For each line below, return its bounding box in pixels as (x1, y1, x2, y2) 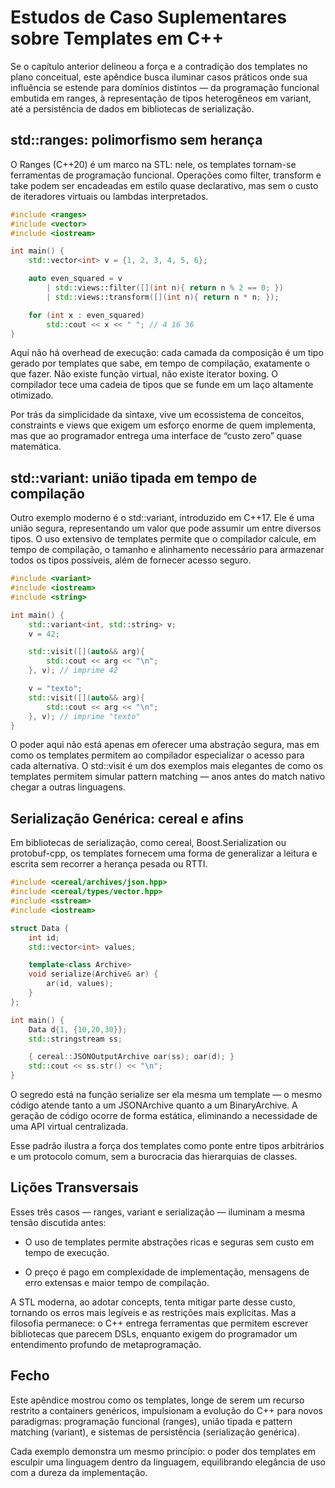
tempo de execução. (24, 1246, 110, 1258)
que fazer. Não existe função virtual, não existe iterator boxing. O (10, 368, 278, 380)
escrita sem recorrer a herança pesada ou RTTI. (10, 858, 208, 870)
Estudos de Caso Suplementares (10, 6, 287, 29)
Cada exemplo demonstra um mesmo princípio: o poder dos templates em (10, 1445, 316, 1457)
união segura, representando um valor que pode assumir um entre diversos (10, 522, 322, 535)
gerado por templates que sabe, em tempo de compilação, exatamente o (10, 357, 311, 370)
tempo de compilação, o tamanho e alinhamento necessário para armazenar (10, 544, 325, 556)
